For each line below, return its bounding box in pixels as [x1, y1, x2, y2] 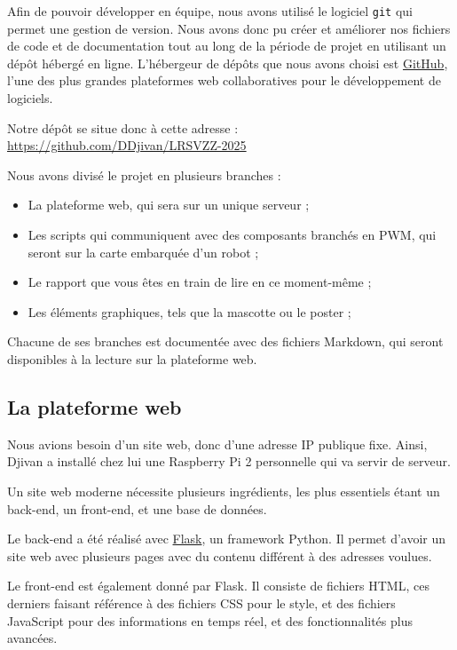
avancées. [7, 629, 58, 647]
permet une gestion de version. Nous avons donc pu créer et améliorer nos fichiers [7, 19, 451, 37]
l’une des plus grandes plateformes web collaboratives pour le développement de [7, 71, 441, 90]
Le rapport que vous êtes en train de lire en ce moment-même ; [28, 273, 372, 291]
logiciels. [7, 89, 53, 107]
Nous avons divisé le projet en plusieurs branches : [7, 165, 281, 184]
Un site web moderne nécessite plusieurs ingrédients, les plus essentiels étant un [7, 481, 440, 500]
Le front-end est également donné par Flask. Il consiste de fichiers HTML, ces [7, 576, 429, 595]
